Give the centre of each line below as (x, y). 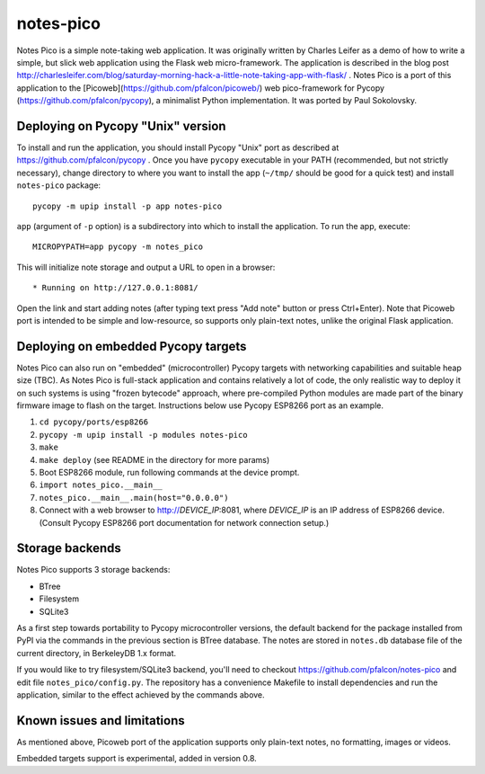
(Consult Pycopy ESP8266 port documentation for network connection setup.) (184, 522)
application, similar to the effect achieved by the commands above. (141, 694)
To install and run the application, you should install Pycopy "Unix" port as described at (178, 147)
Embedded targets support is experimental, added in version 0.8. (137, 759)
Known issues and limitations (101, 721)
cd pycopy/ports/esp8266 (93, 422)
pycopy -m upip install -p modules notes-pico (143, 435)
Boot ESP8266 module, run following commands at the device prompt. (169, 472)
